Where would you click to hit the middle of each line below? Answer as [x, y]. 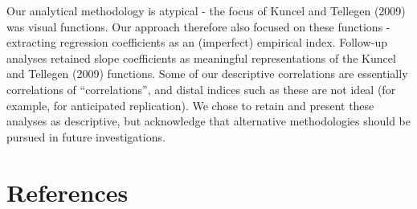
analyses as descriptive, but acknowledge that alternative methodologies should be [208, 121]
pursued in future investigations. [86, 136]
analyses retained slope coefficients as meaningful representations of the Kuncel [201, 57]
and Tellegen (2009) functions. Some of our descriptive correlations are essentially [207, 74]
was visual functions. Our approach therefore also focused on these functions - [198, 26]
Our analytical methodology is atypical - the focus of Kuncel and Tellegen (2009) [206, 10]
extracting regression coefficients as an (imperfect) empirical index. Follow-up [197, 42]
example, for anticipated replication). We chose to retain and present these [190, 105]
